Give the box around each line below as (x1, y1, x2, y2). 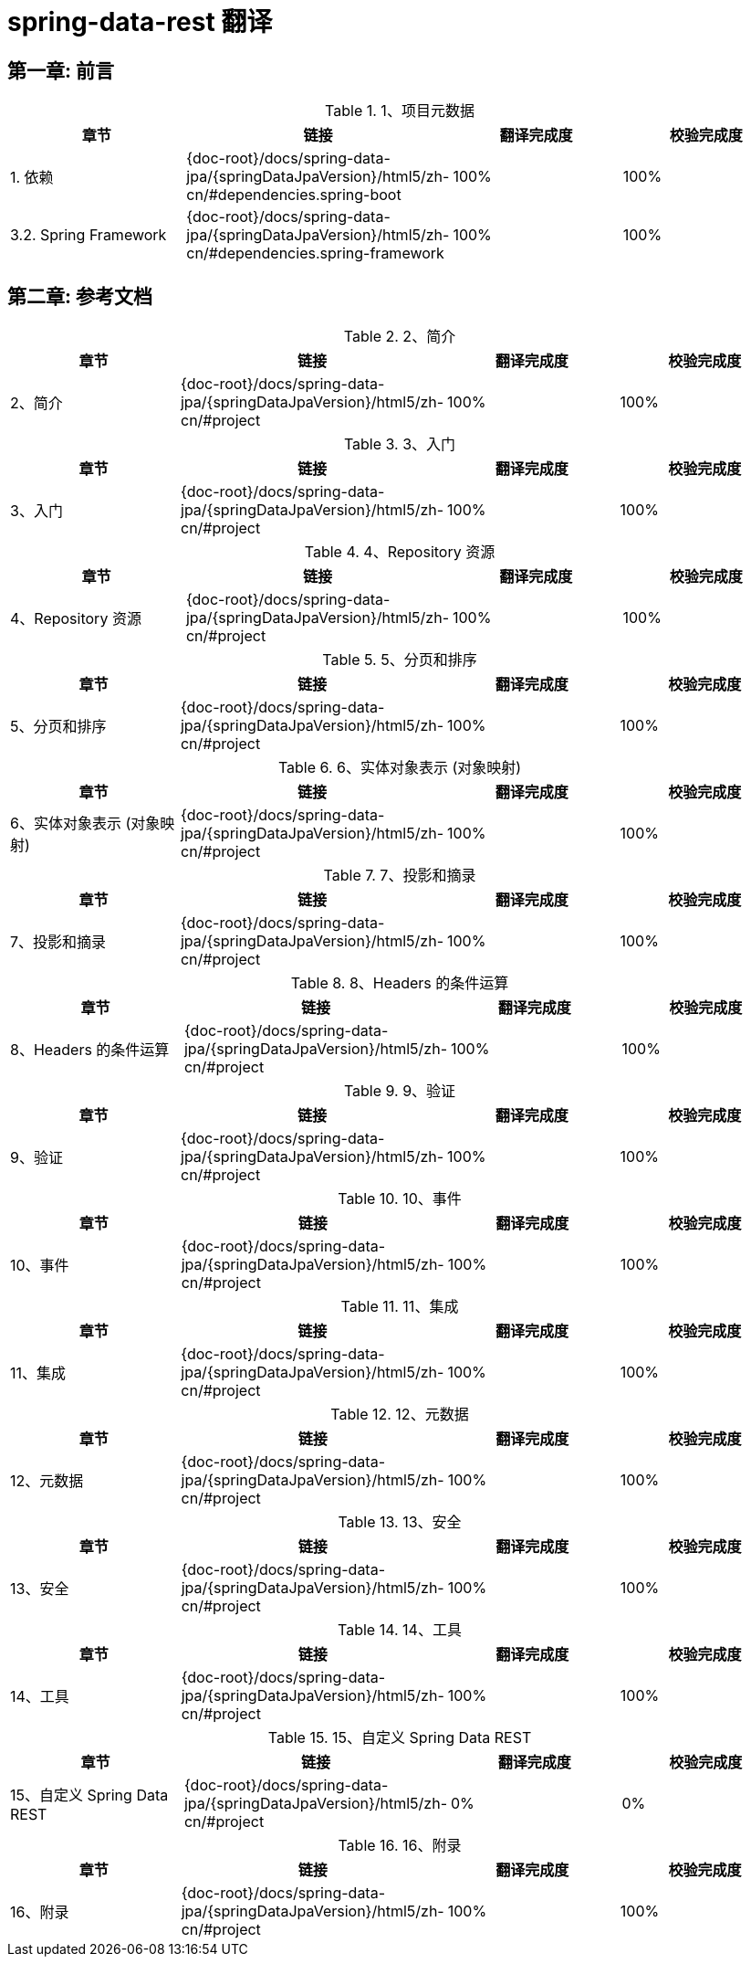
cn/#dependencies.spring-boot (186, 185, 402, 205)
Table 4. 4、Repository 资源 (304, 543, 495, 562)
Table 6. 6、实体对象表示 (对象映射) (277, 758, 522, 777)
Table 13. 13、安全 (338, 1513, 462, 1532)
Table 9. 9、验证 (343, 1082, 456, 1101)
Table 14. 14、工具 (338, 1621, 462, 1640)
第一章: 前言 (7, 58, 114, 82)
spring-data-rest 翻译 (7, 6, 273, 37)
